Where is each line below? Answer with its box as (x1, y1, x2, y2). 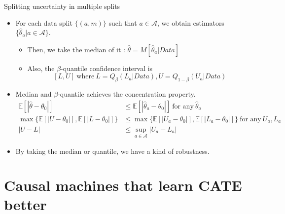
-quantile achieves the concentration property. (58, 89, 196, 99)
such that (108, 17, 137, 28)
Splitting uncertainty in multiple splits (4, 1, 120, 11)
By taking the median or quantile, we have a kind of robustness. (15, 146, 210, 156)
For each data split (15, 17, 72, 28)
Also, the (27, 63, 55, 73)
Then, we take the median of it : (27, 44, 125, 54)
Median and (15, 89, 52, 99)
